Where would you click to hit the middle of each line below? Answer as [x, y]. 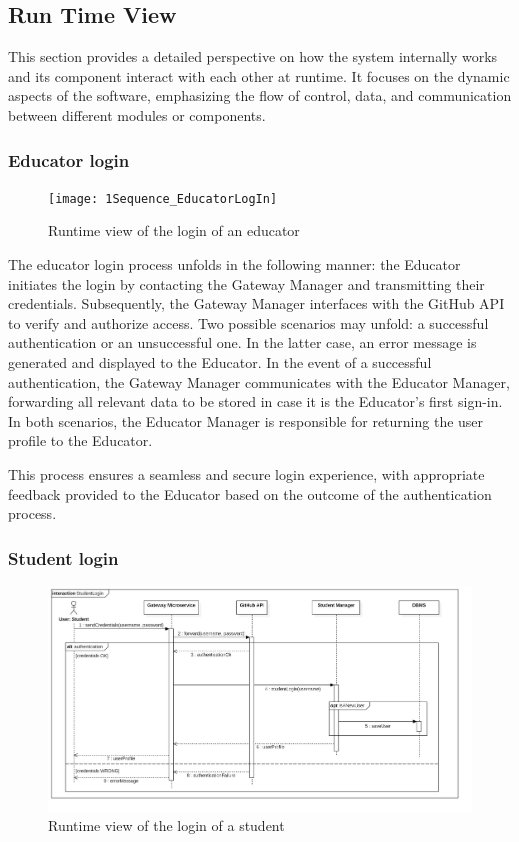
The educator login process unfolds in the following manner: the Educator [234, 264]
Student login [63, 557]
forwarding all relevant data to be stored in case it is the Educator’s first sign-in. [255, 401]
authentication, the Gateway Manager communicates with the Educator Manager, [259, 381]
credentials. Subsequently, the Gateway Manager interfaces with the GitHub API [256, 303]
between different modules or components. [137, 114]
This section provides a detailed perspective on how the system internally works [253, 56]
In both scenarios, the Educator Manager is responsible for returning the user [246, 420]
